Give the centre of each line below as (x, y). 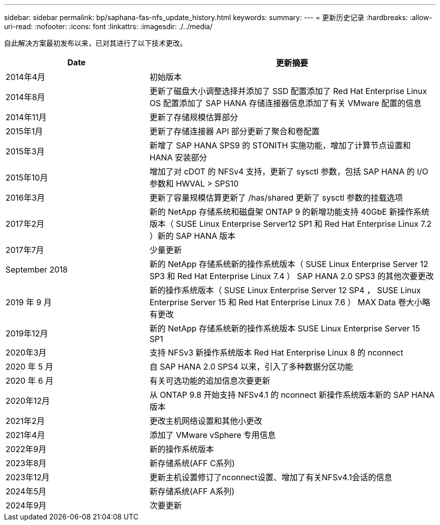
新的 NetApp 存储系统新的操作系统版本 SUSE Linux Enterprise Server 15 (285, 328)
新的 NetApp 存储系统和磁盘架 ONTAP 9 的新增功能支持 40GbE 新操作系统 (289, 212)
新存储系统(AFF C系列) (192, 463)
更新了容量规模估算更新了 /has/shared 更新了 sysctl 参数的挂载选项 (276, 198)
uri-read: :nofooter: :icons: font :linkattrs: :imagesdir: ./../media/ (108, 26)
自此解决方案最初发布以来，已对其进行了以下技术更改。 (95, 43)
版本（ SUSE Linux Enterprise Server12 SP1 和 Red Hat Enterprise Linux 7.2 (290, 224)
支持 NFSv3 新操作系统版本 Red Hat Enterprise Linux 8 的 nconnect (276, 353)
